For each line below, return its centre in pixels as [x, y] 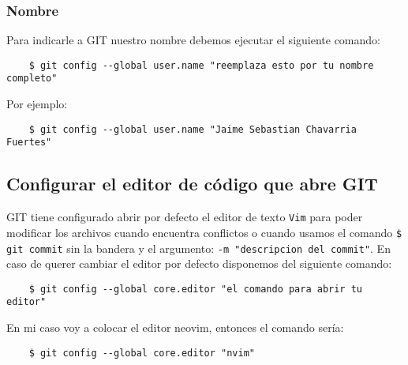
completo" [32, 79]
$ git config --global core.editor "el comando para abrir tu [196, 289]
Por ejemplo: [37, 104]
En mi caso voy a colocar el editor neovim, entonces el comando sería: [175, 327]
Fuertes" [29, 143]
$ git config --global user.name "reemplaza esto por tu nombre [201, 65]
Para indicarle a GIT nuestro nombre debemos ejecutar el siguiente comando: [193, 40]
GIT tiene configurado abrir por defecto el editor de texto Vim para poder [185, 217]
